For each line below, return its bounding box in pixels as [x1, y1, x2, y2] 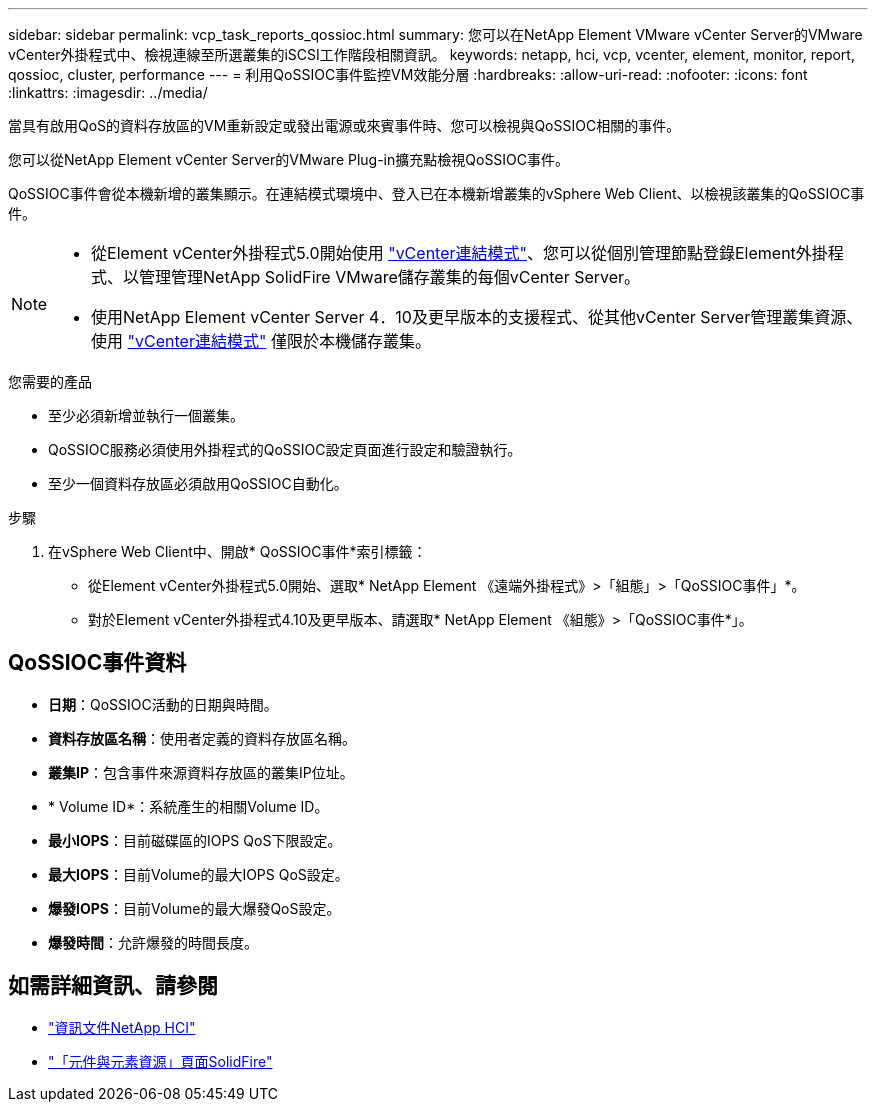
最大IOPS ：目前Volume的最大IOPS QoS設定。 [48, 865, 349, 883]
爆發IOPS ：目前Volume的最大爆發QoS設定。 [48, 899, 341, 917]
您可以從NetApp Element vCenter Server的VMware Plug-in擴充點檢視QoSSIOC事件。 [8, 151, 570, 168]
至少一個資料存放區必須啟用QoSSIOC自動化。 [48, 475, 348, 492]
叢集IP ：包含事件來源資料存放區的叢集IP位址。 [48, 763, 354, 781]
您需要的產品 [8, 373, 92, 390]
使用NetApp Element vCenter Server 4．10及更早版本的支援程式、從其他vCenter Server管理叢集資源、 [91, 307, 863, 327]
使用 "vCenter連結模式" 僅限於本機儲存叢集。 [91, 331, 431, 351]
